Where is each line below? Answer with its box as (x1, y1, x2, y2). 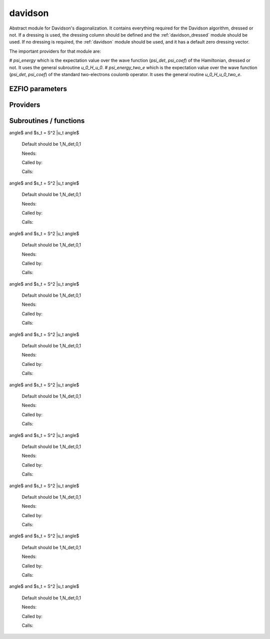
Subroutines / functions (9, 116, 85, 125)
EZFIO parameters (9, 84, 67, 93)
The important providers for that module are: (9, 48, 101, 54)
